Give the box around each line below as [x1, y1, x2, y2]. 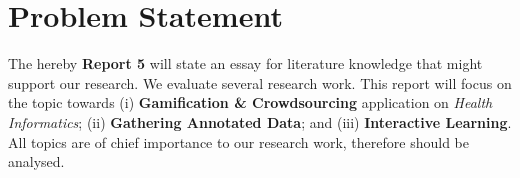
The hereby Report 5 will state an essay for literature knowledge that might [8, 53, 483, 74]
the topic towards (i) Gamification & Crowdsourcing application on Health [8, 92, 493, 113]
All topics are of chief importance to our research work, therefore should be [8, 131, 469, 152]
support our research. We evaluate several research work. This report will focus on [8, 72, 512, 93]
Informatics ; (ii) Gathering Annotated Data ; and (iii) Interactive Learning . [8, 111, 512, 132]
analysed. [8, 151, 65, 172]
